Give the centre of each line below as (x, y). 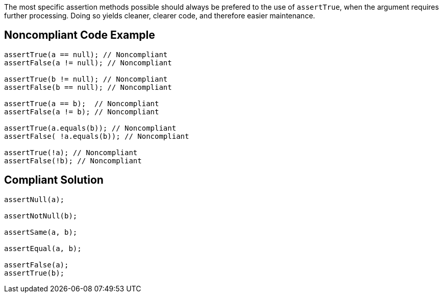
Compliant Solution (54, 180)
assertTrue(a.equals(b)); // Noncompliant (90, 128)
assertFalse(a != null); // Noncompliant (88, 63)
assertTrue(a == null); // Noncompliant (86, 54)
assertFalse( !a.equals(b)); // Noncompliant (97, 136)
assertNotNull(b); (41, 216)
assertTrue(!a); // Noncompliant (71, 152)
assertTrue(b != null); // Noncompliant (86, 79)
